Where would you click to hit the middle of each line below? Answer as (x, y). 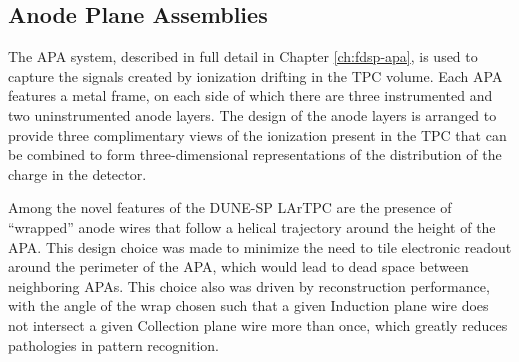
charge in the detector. (77, 173)
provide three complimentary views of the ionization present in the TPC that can (257, 134)
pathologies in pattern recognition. (113, 344)
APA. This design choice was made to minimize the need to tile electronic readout (260, 246)
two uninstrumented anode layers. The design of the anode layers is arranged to (252, 114)
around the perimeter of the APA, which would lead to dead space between (238, 266)
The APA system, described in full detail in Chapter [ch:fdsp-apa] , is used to (243, 56)
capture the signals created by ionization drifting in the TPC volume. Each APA (255, 75)
